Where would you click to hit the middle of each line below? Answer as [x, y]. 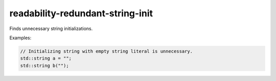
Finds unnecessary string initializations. [51, 29]
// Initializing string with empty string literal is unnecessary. [107, 51]
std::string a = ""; [46, 58]
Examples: [20, 38]
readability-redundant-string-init [81, 13]
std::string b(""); [44, 65]
